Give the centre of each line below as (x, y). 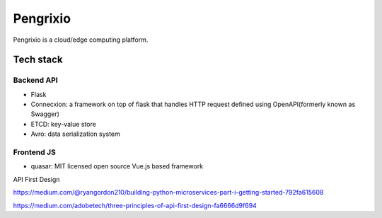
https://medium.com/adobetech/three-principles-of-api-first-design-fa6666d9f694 (135, 205)
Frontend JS (34, 152)
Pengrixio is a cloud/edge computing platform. (81, 40)
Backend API (35, 80)
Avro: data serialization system (75, 134)
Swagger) (45, 114)
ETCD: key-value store (64, 124)
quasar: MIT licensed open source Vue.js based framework (117, 166)
